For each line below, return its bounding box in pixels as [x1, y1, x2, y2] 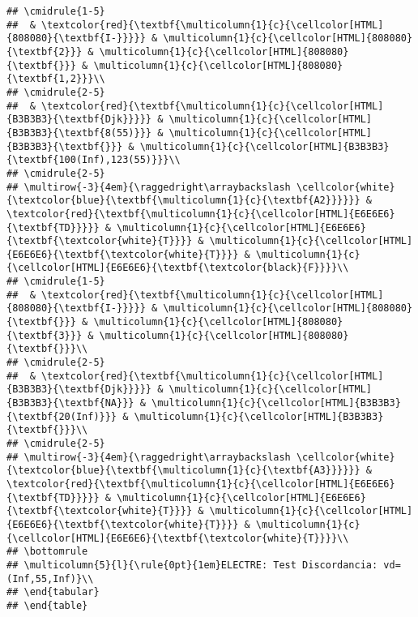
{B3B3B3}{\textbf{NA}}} [6, 397, 134, 409]
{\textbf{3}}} [6, 329, 83, 341]
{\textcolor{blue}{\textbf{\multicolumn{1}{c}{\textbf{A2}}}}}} [6, 195, 360, 207]
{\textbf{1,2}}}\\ [6, 73, 105, 85]
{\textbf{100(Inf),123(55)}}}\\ [6, 154, 181, 166]
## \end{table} [6, 599, 88, 611]
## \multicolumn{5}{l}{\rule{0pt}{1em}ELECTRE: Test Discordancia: [6, 559, 378, 571]
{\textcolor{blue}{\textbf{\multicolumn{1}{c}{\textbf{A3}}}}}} [6, 465, 360, 477]
